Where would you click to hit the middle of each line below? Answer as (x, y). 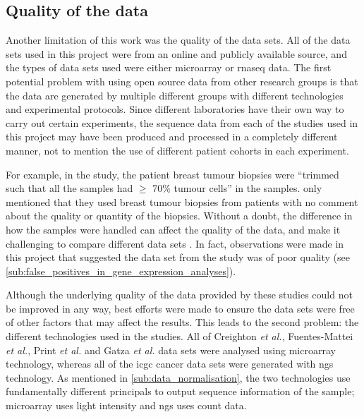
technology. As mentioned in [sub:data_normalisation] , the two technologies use (178, 377)
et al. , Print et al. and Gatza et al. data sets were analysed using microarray (171, 350)
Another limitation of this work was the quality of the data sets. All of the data (178, 40)
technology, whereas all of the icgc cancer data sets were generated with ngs (170, 364)
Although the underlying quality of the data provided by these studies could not (179, 295)
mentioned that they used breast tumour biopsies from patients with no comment (182, 201)
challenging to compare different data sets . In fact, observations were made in (175, 243)
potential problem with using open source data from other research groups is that (182, 81)
